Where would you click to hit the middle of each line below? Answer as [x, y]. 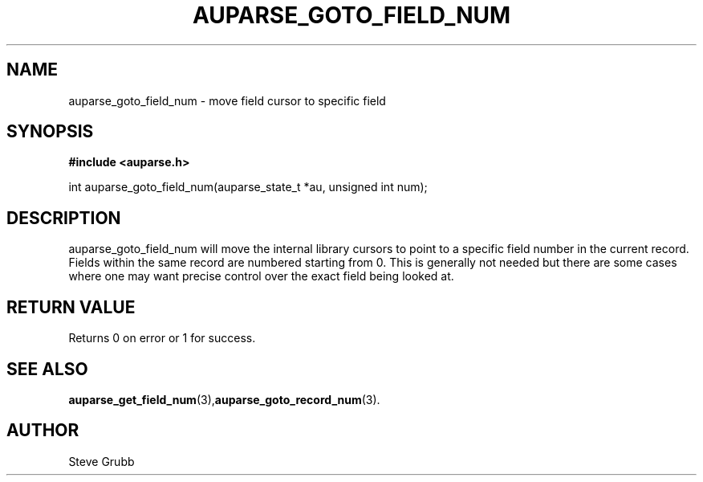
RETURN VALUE [71, 307]
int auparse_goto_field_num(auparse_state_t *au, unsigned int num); [248, 187]
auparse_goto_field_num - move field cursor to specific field [227, 100]
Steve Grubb [102, 461]
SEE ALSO [47, 369]
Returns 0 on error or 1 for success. [162, 338]
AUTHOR [43, 431]
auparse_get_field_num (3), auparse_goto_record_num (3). [224, 399]
